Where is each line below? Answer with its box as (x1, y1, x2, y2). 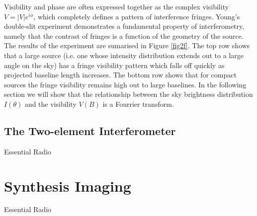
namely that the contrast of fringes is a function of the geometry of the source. (4, 30, 244, 41)
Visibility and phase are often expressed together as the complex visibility (4, 1, 229, 11)
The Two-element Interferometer (4, 123, 176, 138)
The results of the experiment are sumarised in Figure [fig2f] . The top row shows (4, 40, 250, 51)
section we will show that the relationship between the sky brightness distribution (4, 89, 253, 99)
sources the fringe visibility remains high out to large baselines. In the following (4, 79, 247, 89)
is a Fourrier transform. (102, 98, 174, 109)
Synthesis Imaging (4, 175, 131, 196)
